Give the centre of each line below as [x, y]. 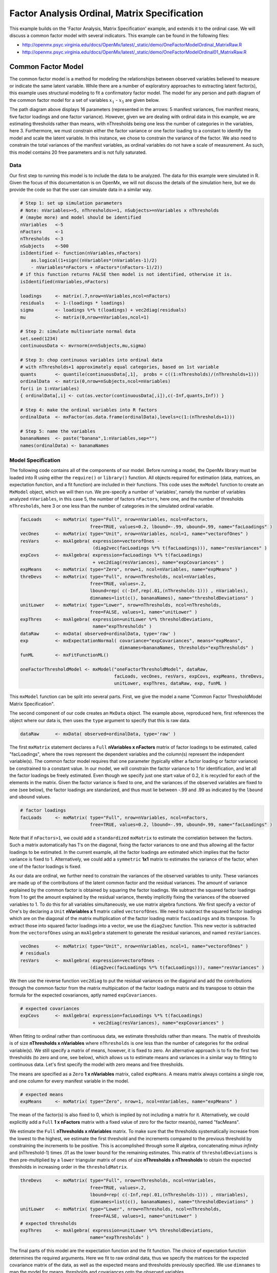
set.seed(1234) [39, 338]
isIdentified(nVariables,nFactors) [64, 282]
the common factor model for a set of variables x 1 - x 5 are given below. [85, 101]
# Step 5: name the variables [58, 431]
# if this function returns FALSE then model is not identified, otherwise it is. [126, 274]
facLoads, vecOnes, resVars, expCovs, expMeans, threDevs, [189, 676]
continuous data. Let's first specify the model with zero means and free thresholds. [97, 1065]
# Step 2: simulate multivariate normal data [78, 331]
